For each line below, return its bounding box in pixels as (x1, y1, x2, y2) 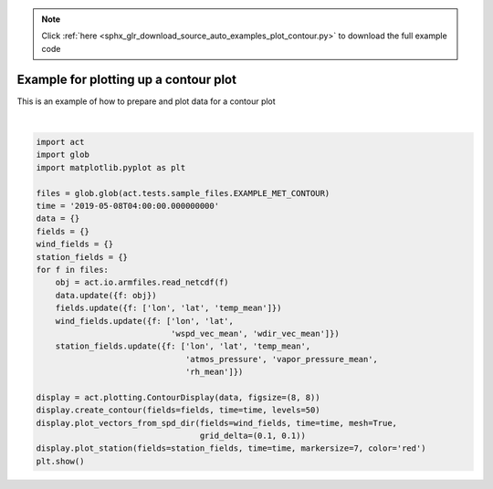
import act (36, 137, 85, 148)
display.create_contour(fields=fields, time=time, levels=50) (36, 405, 320, 415)
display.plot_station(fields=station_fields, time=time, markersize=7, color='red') (36, 443, 426, 453)
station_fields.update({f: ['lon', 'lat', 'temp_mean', (55, 341, 311, 351)
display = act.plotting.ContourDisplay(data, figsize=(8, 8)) (36, 392, 320, 402)
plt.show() (36, 456, 85, 466)
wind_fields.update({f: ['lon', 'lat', (55, 316, 235, 326)
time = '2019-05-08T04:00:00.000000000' (36, 201, 219, 212)
